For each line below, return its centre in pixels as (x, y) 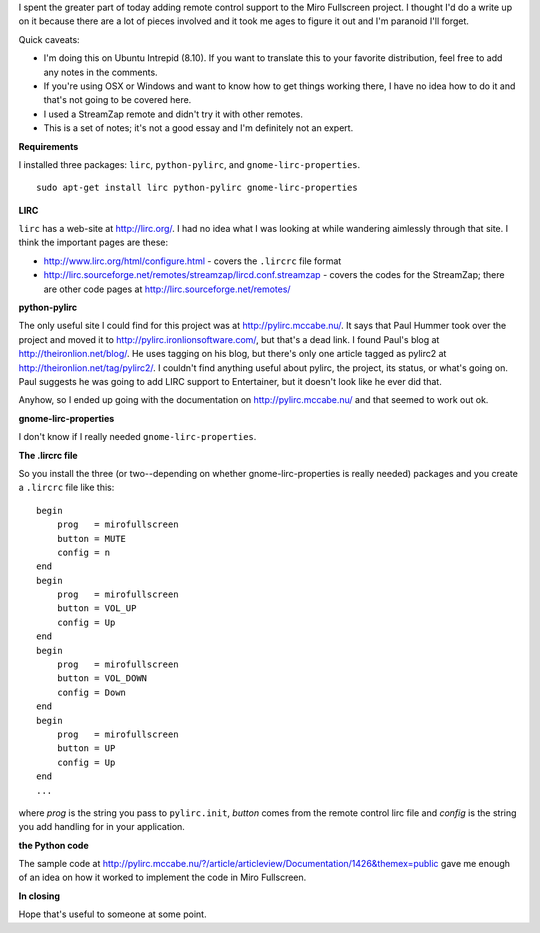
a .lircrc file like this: (66, 487)
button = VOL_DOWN (102, 678)
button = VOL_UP (96, 608)
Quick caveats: (49, 39)
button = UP (86, 748)
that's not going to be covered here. (117, 100)
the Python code (53, 845)
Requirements (48, 146)
